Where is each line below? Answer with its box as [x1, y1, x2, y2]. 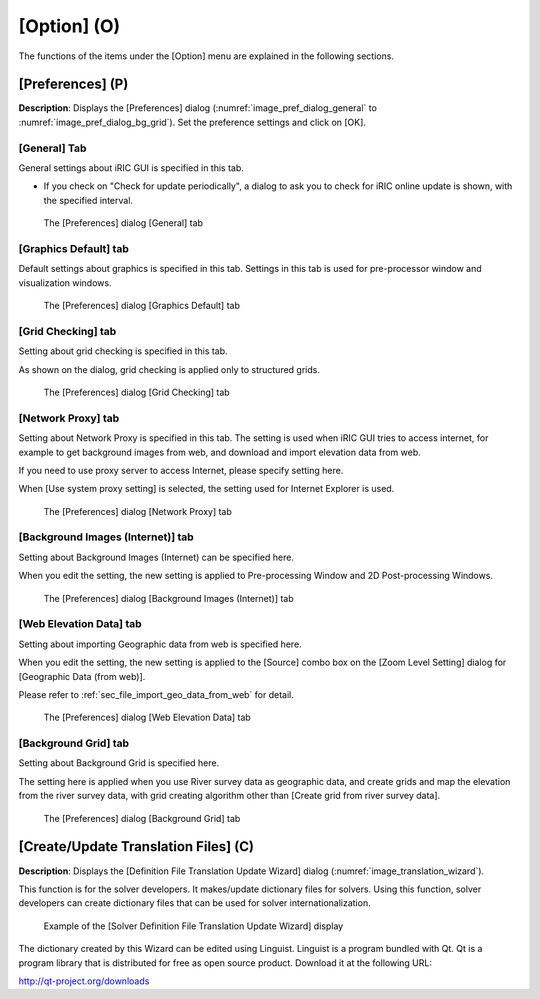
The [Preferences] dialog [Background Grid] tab [43, 812, 241, 824]
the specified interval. [43, 194, 134, 206]
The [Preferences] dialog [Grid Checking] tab [43, 386, 230, 398]
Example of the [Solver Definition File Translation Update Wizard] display [43, 920, 344, 932]
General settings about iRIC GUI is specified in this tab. [18, 161, 245, 174]
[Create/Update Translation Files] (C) [18, 838, 255, 855]
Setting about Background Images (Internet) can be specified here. [18, 551, 295, 563]
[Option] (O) [18, 15, 121, 37]
